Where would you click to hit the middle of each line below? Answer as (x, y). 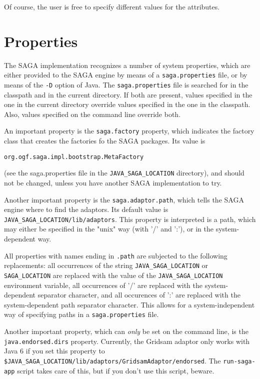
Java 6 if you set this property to (54, 351)
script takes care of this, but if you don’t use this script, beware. (116, 370)
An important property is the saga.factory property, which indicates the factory (129, 131)
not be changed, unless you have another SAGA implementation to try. (113, 182)
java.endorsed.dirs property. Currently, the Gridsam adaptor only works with (127, 341)
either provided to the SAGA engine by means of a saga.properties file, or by (126, 75)
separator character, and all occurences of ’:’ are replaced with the (139, 295)
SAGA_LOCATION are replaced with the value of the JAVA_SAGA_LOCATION (113, 275)
